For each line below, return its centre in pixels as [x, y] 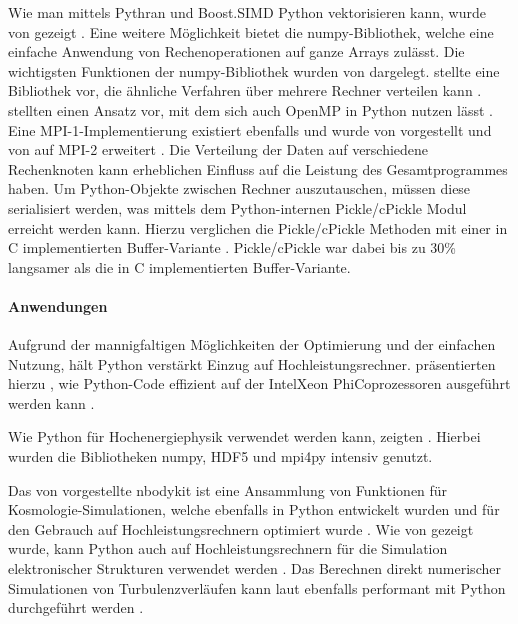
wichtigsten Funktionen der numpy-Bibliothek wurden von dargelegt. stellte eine [254, 70]
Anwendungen [58, 305]
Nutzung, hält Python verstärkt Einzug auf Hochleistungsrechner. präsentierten [252, 363]
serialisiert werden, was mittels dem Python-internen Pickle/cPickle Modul [237, 207]
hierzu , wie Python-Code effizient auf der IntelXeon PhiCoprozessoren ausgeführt [259, 383]
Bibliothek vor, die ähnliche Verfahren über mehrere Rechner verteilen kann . [245, 90]
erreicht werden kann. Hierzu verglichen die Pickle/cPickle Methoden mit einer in [258, 227]
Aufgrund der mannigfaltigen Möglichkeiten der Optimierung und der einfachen [252, 344]
